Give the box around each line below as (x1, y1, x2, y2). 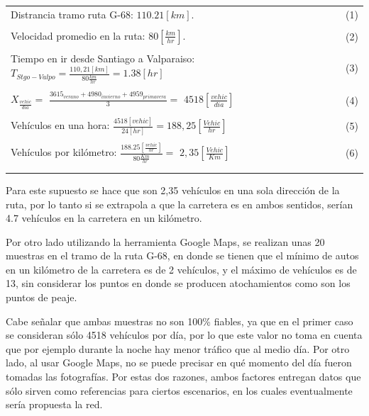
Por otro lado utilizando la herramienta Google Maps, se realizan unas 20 (6, 234, 325, 249)
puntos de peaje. (6, 290, 77, 305)
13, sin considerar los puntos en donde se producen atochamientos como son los (6, 276, 351, 291)
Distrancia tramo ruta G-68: (11, 6, 133, 21)
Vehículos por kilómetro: (11, 145, 117, 159)
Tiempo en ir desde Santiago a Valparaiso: (11, 51, 195, 66)
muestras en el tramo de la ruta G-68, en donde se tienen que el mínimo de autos (6, 248, 359, 263)
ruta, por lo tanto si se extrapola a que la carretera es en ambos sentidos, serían (6, 196, 353, 211)
